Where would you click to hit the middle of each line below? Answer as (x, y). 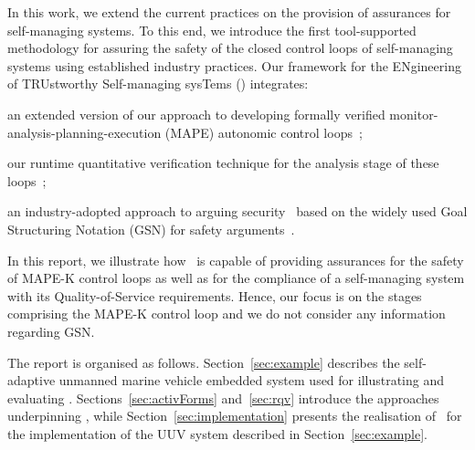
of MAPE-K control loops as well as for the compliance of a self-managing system (236, 278)
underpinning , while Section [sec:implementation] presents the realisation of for (235, 416)
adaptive (32, 380)
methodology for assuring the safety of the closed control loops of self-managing (230, 48)
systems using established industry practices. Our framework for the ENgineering (234, 65)
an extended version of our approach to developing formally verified (196, 114)
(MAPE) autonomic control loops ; (264, 132)
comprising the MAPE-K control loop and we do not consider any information (227, 314)
